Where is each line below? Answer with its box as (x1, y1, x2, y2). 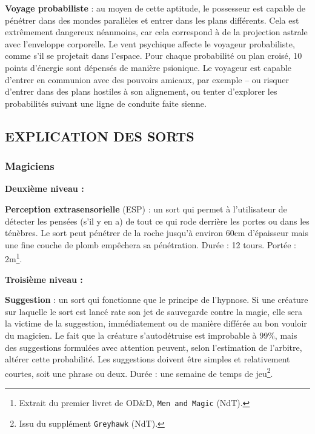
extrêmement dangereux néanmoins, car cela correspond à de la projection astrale (5, 25, 308, 38)
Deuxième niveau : (5, 182, 84, 195)
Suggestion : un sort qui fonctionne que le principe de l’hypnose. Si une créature (5, 293, 308, 306)
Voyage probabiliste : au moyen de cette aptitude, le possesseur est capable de (5, 2, 305, 14)
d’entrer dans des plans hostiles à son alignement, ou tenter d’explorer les (5, 85, 277, 98)
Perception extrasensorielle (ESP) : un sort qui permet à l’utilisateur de (5, 202, 287, 215)
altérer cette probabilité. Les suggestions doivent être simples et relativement (5, 353, 290, 365)
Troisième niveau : (5, 273, 83, 285)
